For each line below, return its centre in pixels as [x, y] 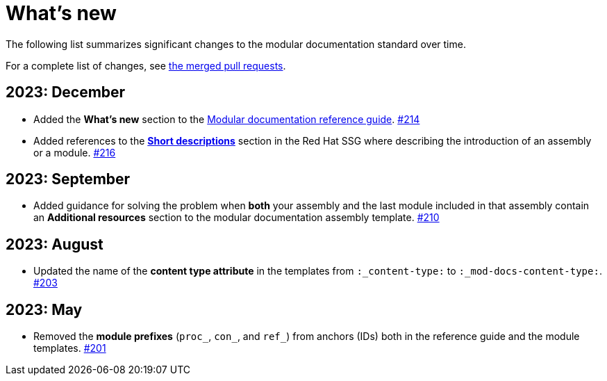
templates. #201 [70, 348]
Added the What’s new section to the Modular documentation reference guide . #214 [227, 119]
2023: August [55, 244]
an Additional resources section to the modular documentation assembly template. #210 [236, 218]
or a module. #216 [75, 152]
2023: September [68, 179]
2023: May [44, 309]
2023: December [66, 92]
